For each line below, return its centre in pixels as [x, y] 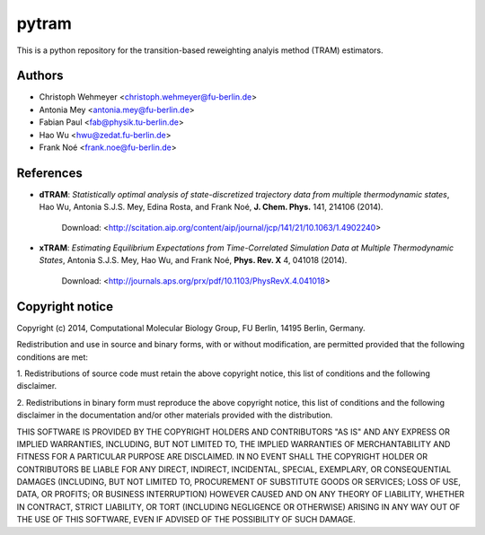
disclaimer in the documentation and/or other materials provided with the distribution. [175, 415]
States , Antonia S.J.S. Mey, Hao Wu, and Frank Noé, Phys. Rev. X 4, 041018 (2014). [193, 260]
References [49, 173]
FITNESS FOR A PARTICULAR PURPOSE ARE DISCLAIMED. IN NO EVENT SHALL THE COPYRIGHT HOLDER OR [222, 457]
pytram [44, 23]
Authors [40, 76]
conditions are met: [53, 357]
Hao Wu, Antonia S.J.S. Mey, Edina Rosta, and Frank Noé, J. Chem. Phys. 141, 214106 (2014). [211, 207]
